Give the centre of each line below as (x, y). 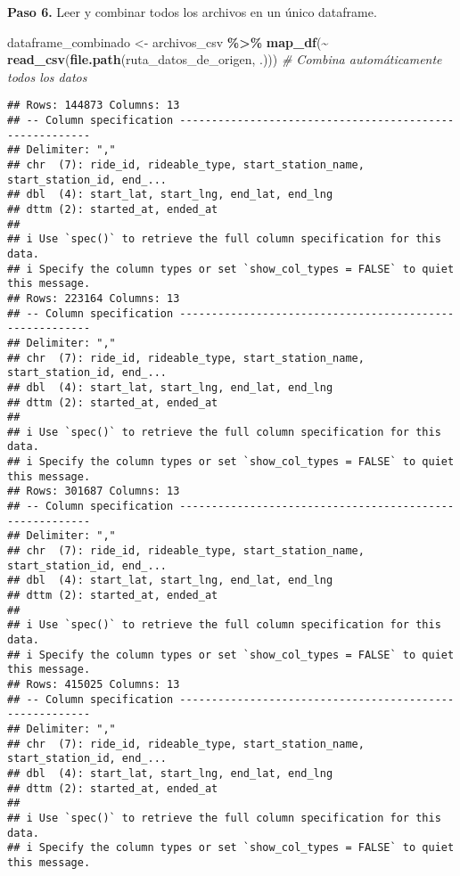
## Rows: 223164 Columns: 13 (94, 298)
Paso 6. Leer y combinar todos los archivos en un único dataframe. (192, 12)
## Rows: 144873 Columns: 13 (94, 106)
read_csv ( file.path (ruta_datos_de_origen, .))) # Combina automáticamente (225, 59)
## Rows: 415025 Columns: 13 (94, 684)
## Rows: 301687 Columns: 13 (94, 491)
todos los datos (47, 76)
